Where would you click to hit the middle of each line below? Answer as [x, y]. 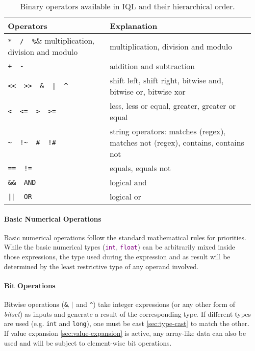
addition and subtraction [152, 66]
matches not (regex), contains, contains [177, 142]
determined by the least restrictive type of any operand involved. [101, 266]
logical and [128, 182]
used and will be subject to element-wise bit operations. [88, 342]
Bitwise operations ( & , [37, 304]
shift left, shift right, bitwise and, [166, 80]
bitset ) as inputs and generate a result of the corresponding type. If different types [127, 313]
